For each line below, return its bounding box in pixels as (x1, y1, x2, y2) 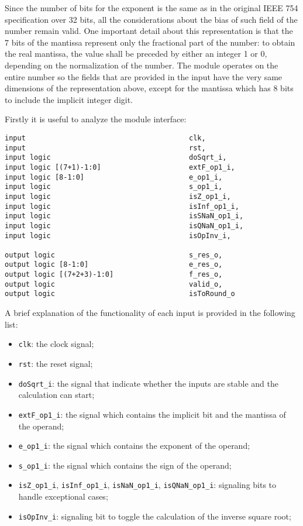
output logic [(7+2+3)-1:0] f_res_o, (5, 270, 223, 279)
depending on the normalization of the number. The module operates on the (5, 59, 278, 71)
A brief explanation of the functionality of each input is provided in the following (5, 307, 295, 319)
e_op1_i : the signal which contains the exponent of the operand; (18, 439, 250, 452)
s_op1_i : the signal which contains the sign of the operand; (18, 459, 232, 471)
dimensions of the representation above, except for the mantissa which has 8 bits (5, 82, 294, 94)
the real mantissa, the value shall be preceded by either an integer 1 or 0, (5, 47, 267, 60)
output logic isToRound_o (5, 290, 235, 298)
